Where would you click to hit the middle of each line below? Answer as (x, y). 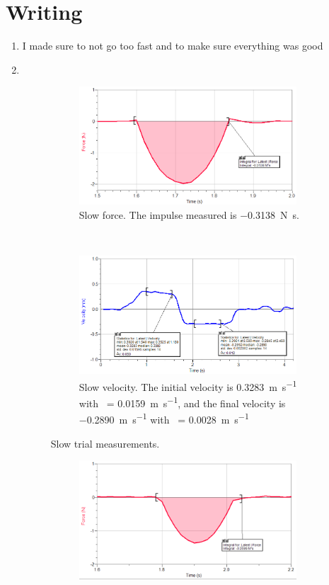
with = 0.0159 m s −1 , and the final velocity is (182, 402)
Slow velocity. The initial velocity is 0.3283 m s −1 (188, 385)
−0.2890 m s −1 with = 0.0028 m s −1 (164, 418)
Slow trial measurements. (105, 443)
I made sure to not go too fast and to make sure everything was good (173, 46)
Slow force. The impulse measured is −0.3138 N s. (189, 215)
